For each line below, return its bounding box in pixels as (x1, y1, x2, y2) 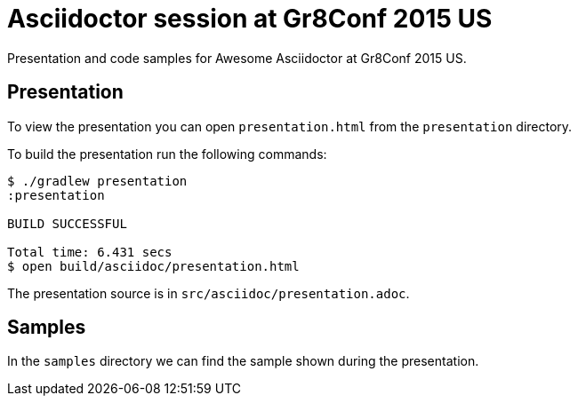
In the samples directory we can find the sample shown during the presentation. (7, 353, 479, 369)
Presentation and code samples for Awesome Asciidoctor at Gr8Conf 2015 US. (7, 50, 467, 66)
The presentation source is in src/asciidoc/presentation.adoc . (7, 285, 410, 301)
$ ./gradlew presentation (7, 173, 188, 188)
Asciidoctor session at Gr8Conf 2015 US (7, 4, 493, 34)
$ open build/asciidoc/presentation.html (7, 258, 300, 273)
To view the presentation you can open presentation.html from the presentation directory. (7, 118, 573, 134)
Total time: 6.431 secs (7, 244, 173, 259)
